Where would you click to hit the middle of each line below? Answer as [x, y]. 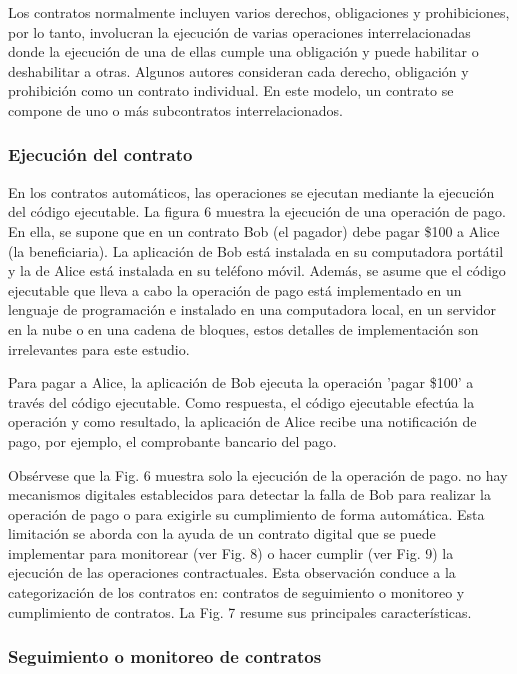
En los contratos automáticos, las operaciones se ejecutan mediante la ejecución [251, 191]
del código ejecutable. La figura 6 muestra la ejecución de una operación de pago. [257, 211]
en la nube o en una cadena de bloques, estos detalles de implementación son [243, 328]
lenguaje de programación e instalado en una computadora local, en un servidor [252, 309]
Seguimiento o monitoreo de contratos [165, 656]
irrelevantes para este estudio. [99, 348]
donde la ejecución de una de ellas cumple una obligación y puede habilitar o [243, 51]
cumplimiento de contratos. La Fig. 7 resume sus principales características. [240, 611]
